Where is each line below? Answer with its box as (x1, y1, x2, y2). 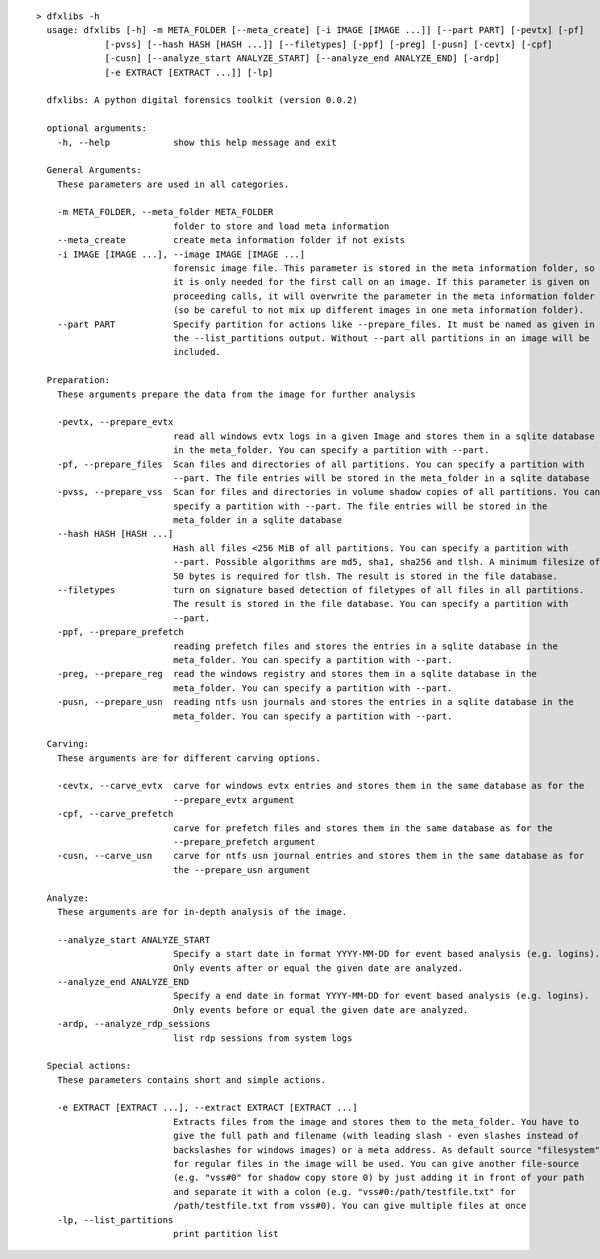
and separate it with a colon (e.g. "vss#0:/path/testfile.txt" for (173, 1186, 517, 1197)
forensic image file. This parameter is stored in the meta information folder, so (173, 263, 595, 274)
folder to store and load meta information (173, 220, 390, 232)
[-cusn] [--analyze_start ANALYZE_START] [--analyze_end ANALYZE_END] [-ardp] (104, 53, 500, 64)
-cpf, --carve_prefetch (56, 808, 174, 820)
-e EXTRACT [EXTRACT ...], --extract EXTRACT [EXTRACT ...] (56, 1102, 359, 1114)
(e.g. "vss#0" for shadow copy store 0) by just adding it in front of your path (173, 1172, 585, 1184)
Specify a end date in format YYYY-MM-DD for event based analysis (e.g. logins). (173, 990, 590, 1002)
